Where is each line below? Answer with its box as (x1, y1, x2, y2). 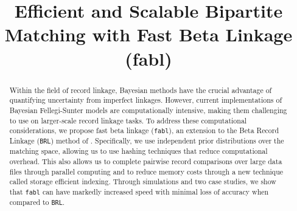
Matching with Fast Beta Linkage (4, 22, 293, 47)
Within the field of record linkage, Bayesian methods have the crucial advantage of (9, 85, 272, 95)
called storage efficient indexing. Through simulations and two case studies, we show (9, 176, 276, 187)
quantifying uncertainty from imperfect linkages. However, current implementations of (9, 95, 282, 105)
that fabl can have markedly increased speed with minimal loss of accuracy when (9, 187, 269, 197)
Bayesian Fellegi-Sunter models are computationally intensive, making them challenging (9, 105, 287, 115)
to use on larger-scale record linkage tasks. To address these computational (9, 115, 247, 125)
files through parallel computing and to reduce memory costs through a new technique (9, 166, 284, 176)
